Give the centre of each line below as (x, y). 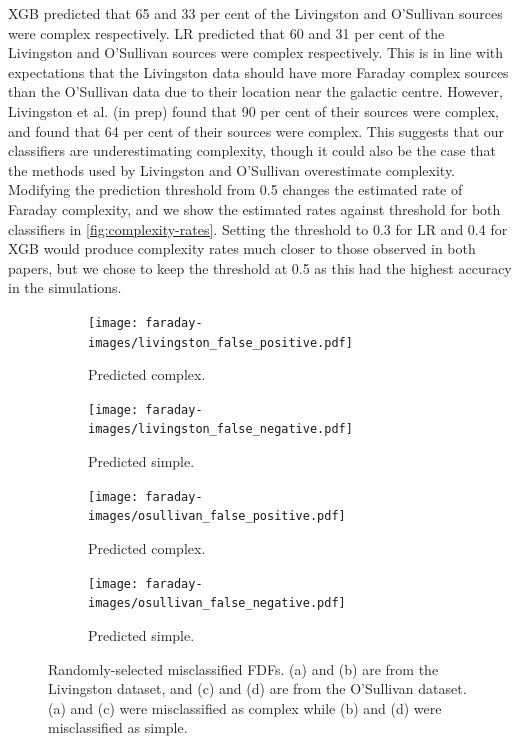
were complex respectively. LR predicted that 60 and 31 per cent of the (226, 32)
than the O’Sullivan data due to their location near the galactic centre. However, (255, 91)
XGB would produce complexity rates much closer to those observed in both (242, 248)
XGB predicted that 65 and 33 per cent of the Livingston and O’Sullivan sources (255, 13)
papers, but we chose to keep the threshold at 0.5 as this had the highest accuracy (260, 267)
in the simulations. (65, 287)
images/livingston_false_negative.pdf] (220, 429)
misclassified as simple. (118, 727)
